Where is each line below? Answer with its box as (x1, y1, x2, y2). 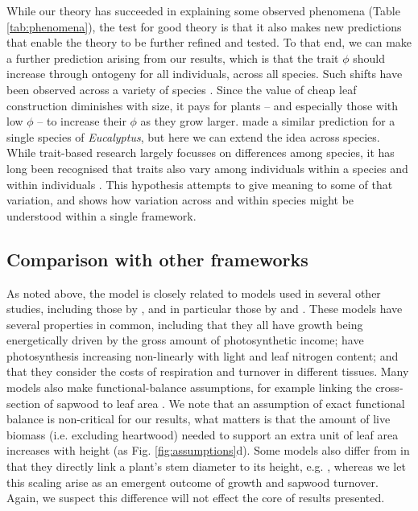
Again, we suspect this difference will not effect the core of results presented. (6, 489, 385, 506)
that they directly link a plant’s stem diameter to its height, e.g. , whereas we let (6, 458, 406, 475)
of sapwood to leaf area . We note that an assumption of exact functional (43, 394, 405, 411)
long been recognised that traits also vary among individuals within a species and (6, 159, 408, 176)
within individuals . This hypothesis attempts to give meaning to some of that (6, 175, 393, 192)
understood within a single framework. (6, 207, 197, 224)
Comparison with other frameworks (6, 246, 308, 271)
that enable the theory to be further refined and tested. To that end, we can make (6, 34, 412, 51)
